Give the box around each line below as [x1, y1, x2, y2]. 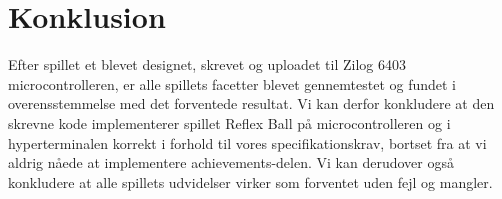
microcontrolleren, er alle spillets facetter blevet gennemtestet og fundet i [8, 73, 456, 94]
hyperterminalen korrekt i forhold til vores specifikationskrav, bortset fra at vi [8, 132, 487, 153]
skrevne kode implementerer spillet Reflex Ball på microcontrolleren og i [8, 112, 451, 133]
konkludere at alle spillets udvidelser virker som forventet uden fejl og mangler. [8, 171, 493, 192]
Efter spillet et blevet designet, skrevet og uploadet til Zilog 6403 [8, 54, 406, 75]
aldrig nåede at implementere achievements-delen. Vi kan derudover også [8, 152, 454, 173]
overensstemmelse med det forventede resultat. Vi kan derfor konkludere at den [8, 93, 495, 114]
